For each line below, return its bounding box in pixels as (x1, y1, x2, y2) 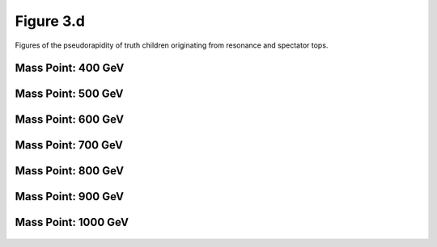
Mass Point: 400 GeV (15, 61, 125, 75)
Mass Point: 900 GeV (15, 190, 125, 203)
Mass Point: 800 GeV (15, 164, 125, 178)
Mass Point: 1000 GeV (15, 216, 129, 229)
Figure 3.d (15, 12, 85, 30)
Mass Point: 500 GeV (15, 87, 125, 101)
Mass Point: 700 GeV (15, 138, 123, 153)
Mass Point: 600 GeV (15, 113, 125, 127)
